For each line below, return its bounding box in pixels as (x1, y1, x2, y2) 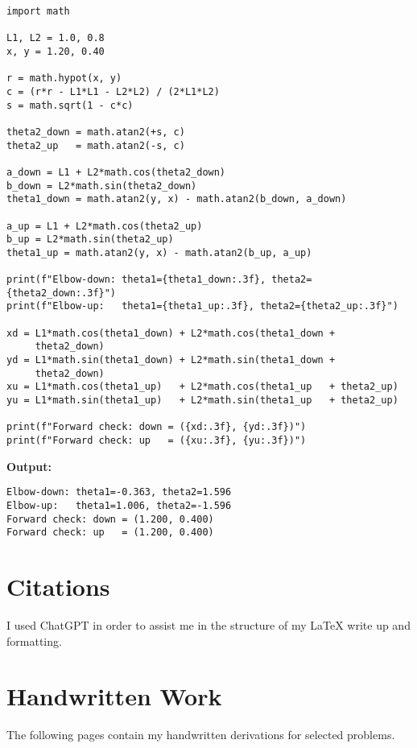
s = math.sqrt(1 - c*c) (6, 99, 134, 111)
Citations (6, 570, 110, 603)
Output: (6, 457, 52, 474)
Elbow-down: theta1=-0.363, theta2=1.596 (6, 486, 232, 498)
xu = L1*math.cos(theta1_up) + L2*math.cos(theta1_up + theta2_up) (6, 381, 398, 393)
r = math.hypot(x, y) (6, 72, 122, 85)
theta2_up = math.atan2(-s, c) (6, 139, 185, 151)
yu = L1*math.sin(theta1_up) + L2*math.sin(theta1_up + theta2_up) (6, 395, 398, 407)
